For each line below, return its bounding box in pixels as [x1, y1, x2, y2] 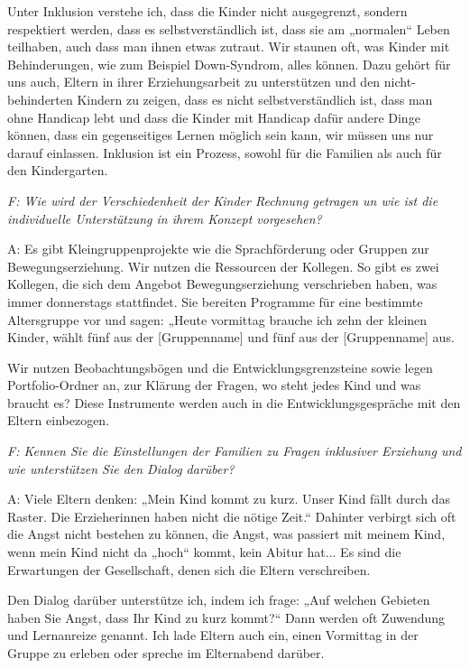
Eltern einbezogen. [7, 411, 110, 430]
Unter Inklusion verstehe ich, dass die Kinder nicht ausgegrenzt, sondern [7, 2, 408, 20]
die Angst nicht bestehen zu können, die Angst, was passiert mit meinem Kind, [7, 524, 446, 543]
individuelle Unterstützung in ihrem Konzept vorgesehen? [7, 209, 322, 227]
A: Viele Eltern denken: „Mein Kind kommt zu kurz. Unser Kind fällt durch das [7, 489, 450, 508]
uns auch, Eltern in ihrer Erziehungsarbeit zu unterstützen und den [7, 72, 381, 91]
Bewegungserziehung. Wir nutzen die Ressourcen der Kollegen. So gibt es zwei [7, 256, 439, 275]
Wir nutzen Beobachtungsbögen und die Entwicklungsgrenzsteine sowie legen [7, 357, 433, 376]
